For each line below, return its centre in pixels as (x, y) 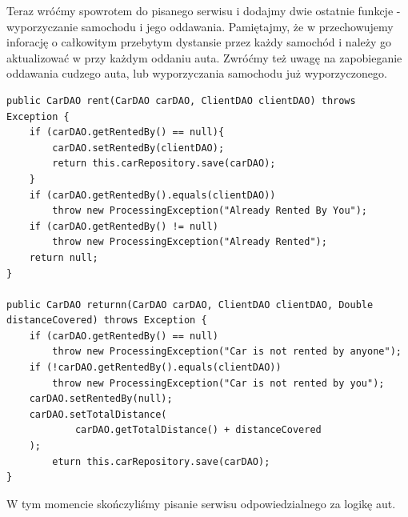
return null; (64, 257)
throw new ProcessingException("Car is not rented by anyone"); (227, 352)
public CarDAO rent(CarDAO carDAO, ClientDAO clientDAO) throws (181, 100)
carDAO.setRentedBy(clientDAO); (138, 148)
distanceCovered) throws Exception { (107, 321)
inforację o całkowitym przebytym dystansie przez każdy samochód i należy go (199, 42)
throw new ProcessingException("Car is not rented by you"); (218, 383)
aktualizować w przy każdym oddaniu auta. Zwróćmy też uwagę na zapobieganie (204, 57)
